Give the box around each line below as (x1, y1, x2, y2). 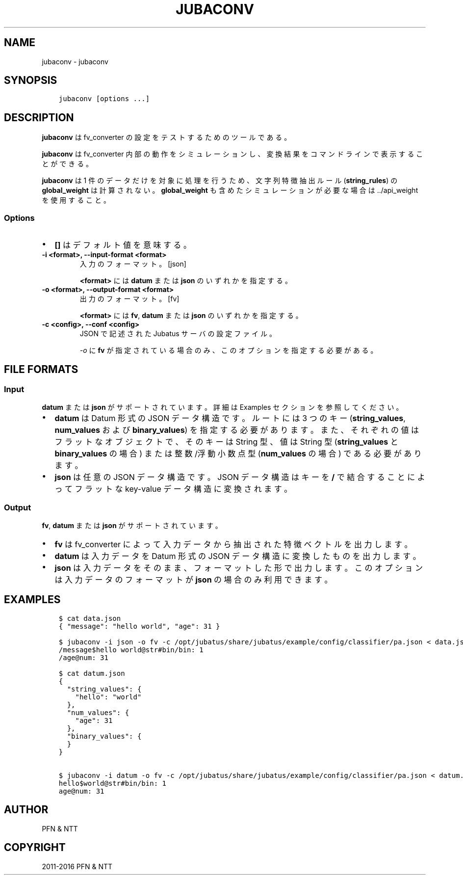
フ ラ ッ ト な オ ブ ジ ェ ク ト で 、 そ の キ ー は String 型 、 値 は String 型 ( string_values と (54, 437, 398, 447)
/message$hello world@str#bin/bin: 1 (58, 645, 204, 654)
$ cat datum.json (58, 669, 125, 677)
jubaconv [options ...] (58, 95, 150, 103)
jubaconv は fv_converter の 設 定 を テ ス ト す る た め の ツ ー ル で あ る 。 (42, 133, 291, 142)
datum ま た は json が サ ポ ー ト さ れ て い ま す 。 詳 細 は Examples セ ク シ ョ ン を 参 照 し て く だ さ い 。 (42, 403, 403, 412)
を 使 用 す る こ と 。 (42, 196, 110, 205)
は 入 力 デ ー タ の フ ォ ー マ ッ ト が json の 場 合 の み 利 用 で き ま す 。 (54, 575, 333, 585)
